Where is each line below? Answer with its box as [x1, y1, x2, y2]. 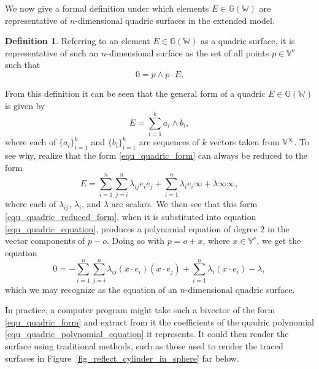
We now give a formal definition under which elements [5, 2, 209, 14]
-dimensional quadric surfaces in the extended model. [75, 13, 275, 26]
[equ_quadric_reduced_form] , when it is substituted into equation [5, 210, 256, 223]
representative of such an [5, 46, 99, 59]
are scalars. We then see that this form [111, 197, 258, 210]
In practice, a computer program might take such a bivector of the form [5, 303, 275, 316]
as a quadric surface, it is [200, 34, 295, 47]
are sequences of [139, 135, 199, 148]
